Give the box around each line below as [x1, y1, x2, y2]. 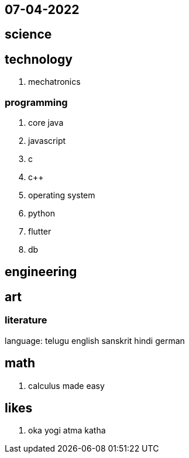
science [5, 27, 52, 42]
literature [5, 314, 47, 326]
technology [5, 51, 73, 67]
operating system [28, 190, 95, 201]
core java [28, 118, 64, 128]
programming [5, 96, 68, 108]
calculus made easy [28, 380, 105, 391]
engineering [5, 264, 77, 280]
